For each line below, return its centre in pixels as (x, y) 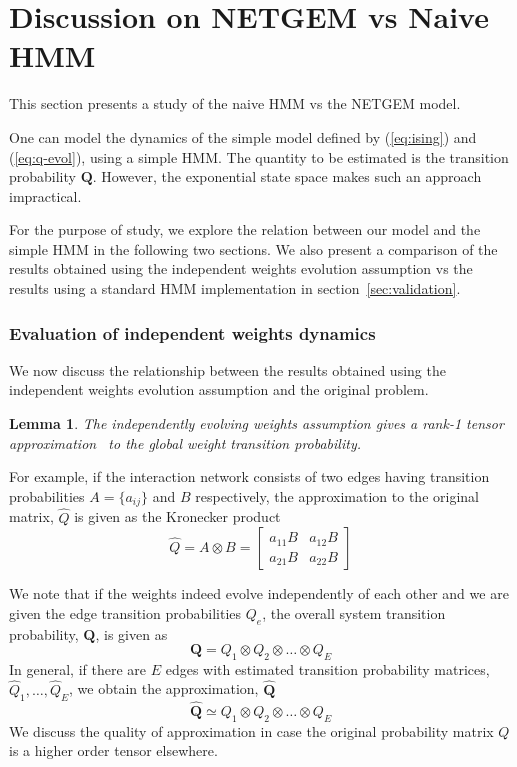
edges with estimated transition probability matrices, (327, 668)
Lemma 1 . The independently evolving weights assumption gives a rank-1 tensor (256, 423)
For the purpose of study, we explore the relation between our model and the (245, 229)
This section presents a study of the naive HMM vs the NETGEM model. (235, 103)
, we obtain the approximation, (164, 688)
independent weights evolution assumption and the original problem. (219, 389)
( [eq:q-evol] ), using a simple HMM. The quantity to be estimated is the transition (259, 156)
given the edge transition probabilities (125, 612)
